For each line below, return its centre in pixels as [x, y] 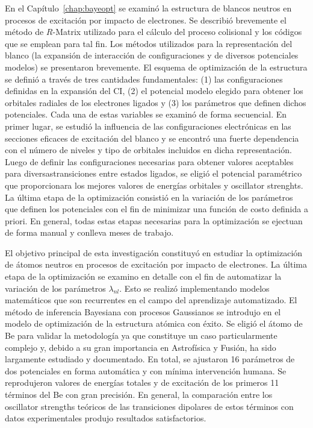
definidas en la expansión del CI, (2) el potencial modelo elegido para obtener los [154, 91]
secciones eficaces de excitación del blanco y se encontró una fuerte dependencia [152, 138]
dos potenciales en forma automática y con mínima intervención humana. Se [146, 370]
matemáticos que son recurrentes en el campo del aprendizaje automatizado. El [151, 300]
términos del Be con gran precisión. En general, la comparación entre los [139, 394]
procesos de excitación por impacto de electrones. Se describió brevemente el [146, 20]
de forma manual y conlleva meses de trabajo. [89, 232]
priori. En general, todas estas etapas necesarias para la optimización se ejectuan [154, 220]
